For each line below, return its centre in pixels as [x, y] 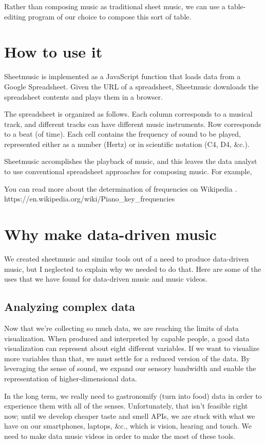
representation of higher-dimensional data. [71, 378]
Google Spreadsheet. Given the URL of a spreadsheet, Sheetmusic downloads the [131, 86]
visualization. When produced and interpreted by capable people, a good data [127, 338]
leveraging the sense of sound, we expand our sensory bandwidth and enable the [130, 368]
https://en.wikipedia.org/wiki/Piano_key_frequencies [90, 199]
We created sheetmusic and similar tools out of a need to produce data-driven [127, 258]
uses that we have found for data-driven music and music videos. [106, 279]
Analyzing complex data [70, 307]
